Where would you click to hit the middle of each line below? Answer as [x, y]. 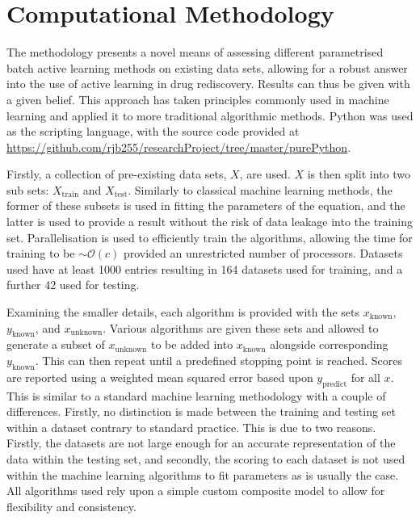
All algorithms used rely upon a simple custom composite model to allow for [196, 491]
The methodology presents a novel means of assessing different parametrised [195, 52]
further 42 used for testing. [73, 285]
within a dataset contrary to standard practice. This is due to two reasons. [191, 427]
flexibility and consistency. [71, 506]
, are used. [265, 174]
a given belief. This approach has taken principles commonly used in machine [198, 99]
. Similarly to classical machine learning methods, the [260, 189]
